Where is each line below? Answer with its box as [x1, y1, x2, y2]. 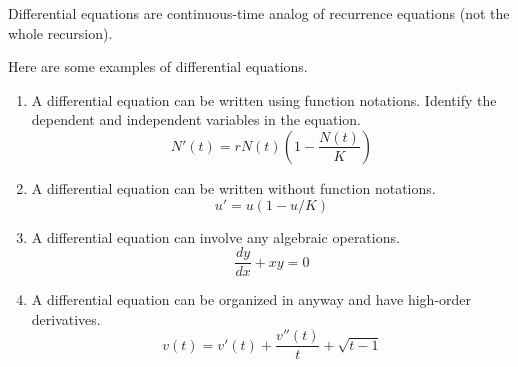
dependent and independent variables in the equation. [31, 109, 361, 130]
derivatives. [31, 308, 101, 329]
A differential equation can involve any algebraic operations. [31, 226, 400, 247]
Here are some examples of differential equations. [8, 56, 308, 77]
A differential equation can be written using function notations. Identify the [31, 89, 497, 110]
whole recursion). [8, 22, 113, 43]
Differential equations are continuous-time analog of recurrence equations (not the [8, 3, 510, 23]
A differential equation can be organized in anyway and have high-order [31, 289, 472, 310]
